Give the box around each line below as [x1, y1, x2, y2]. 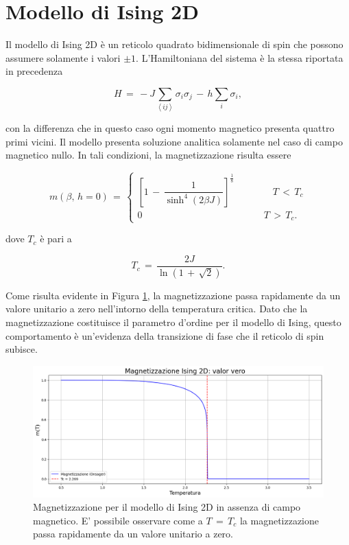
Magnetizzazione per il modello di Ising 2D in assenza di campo [33, 500, 301, 514]
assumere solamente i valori [5, 50, 121, 65]
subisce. [5, 342, 38, 356]
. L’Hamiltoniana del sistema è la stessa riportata [136, 50, 344, 65]
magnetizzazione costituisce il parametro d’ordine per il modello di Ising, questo [5, 315, 341, 329]
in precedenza [5, 64, 63, 78]
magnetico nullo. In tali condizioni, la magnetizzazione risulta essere [5, 148, 291, 162]
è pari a [40, 231, 72, 246]
